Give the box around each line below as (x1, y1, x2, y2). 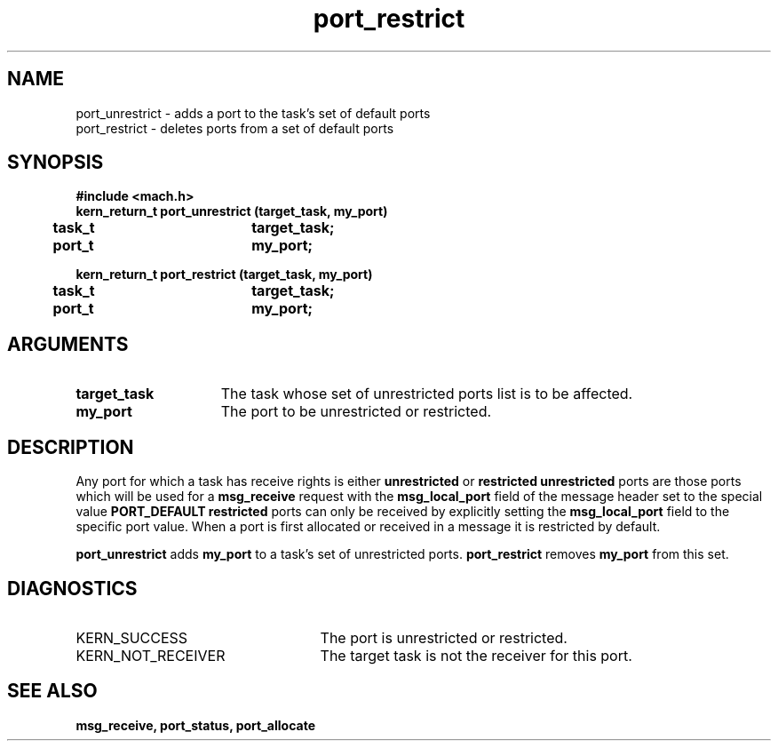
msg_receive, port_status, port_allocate (75, 717, 315, 733)
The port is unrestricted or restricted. (320, 628, 568, 647)
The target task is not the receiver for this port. (320, 646, 632, 664)
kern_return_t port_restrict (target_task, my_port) (75, 267, 373, 282)
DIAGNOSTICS (7, 577, 138, 600)
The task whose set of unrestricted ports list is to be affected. (220, 385, 633, 403)
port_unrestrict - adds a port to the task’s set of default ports (75, 105, 431, 121)
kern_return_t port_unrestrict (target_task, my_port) (75, 203, 388, 219)
